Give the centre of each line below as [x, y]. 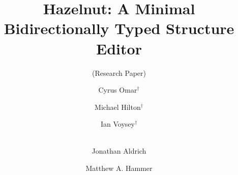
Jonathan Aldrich [119, 151]
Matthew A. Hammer [119, 168]
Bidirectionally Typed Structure [119, 28]
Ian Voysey [117, 124]
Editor [119, 48]
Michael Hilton [118, 107]
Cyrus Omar [118, 90]
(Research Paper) [119, 72]
